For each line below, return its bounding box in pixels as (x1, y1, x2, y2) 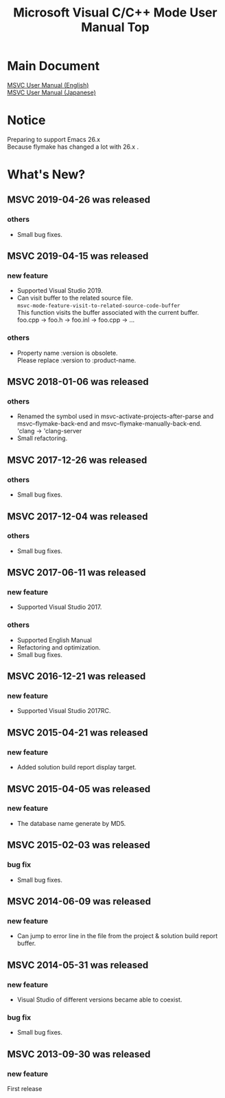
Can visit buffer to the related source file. (16, 294, 133, 302)
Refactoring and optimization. (16, 643, 101, 652)
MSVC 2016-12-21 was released (7, 670, 146, 683)
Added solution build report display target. (16, 763, 137, 771)
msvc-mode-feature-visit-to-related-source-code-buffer (16, 302, 180, 309)
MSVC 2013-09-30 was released (7, 1048, 151, 1060)
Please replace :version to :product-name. (16, 356, 137, 364)
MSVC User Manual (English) (7, 81, 89, 89)
